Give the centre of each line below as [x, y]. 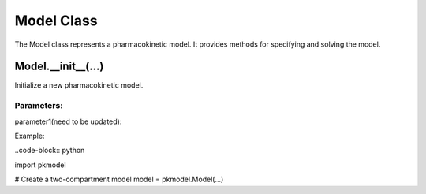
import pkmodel [40, 165]
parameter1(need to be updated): [68, 121]
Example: [30, 136]
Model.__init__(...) [59, 67]
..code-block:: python [50, 151]
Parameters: [39, 106]
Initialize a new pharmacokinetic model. [79, 85]
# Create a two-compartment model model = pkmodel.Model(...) [119, 179]
